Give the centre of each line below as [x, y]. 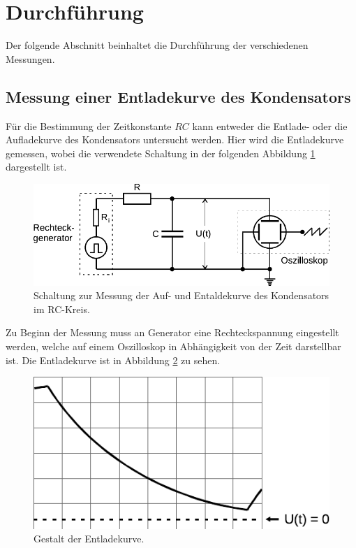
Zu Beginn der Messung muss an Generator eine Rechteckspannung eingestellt [172, 332]
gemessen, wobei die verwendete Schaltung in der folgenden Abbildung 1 [161, 153]
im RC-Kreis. [62, 309]
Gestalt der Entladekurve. [89, 539]
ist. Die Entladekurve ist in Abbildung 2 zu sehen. [113, 360]
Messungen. [30, 58]
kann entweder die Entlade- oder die [270, 125]
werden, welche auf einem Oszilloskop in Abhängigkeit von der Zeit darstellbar [173, 346]
